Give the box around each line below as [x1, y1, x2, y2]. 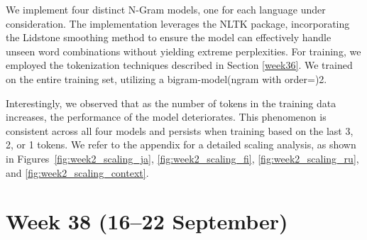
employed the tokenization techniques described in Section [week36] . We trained [6, 58, 353, 72]
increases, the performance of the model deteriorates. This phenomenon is [6, 109, 327, 124]
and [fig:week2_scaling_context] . [6, 165, 149, 180]
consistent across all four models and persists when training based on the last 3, [6, 123, 354, 138]
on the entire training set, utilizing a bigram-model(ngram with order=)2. [6, 71, 327, 86]
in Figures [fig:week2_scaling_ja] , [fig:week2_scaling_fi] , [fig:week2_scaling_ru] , [6, 151, 359, 165]
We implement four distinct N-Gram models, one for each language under [6, 2, 326, 16]
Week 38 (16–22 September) [6, 207, 288, 236]
